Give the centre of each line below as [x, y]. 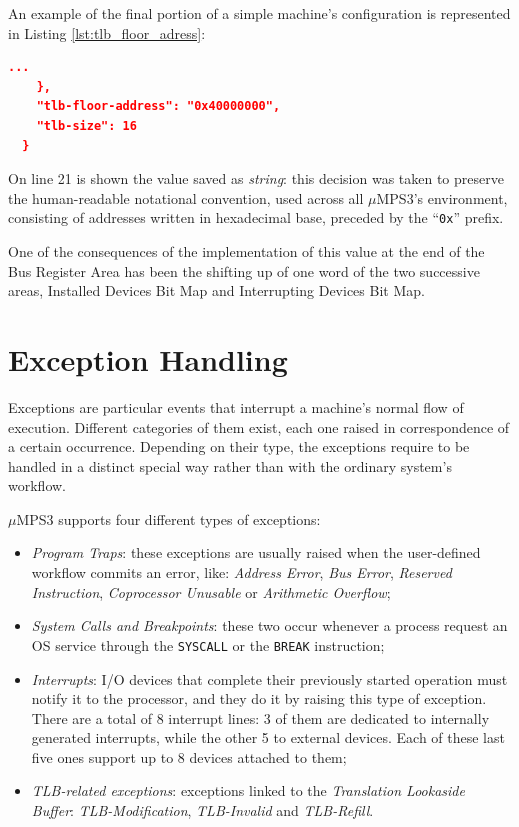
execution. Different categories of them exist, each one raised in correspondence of [259, 426]
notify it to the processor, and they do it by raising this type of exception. [259, 698]
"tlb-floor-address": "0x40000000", [158, 106]
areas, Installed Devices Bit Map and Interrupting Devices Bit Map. [216, 290]
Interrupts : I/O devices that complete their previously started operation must [269, 678]
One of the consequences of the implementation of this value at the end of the [246, 251]
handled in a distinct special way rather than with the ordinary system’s [230, 465]
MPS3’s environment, [442, 197]
